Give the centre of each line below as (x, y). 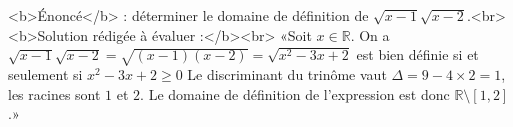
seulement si (45, 73)
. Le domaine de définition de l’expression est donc (295, 93)
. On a (370, 34)
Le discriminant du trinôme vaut (287, 73)
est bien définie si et (417, 54)
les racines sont (54, 93)
